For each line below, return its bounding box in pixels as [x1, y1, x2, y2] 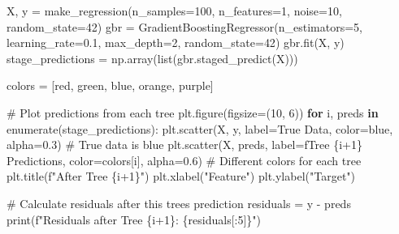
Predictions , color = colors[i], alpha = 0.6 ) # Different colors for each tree [7, 151, 362, 168]
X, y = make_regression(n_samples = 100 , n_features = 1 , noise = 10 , [7, 2, 342, 19]
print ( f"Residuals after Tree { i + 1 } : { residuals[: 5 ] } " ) [7, 211, 262, 228]
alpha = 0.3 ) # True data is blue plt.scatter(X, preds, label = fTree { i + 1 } [7, 136, 363, 153]
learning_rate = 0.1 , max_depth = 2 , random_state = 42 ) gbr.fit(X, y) [7, 34, 345, 51]
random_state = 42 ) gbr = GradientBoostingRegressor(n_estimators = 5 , [7, 18, 362, 35]
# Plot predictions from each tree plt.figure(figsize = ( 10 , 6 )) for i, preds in [7, 104, 379, 121]
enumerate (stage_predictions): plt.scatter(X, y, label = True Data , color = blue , [7, 120, 393, 137]
